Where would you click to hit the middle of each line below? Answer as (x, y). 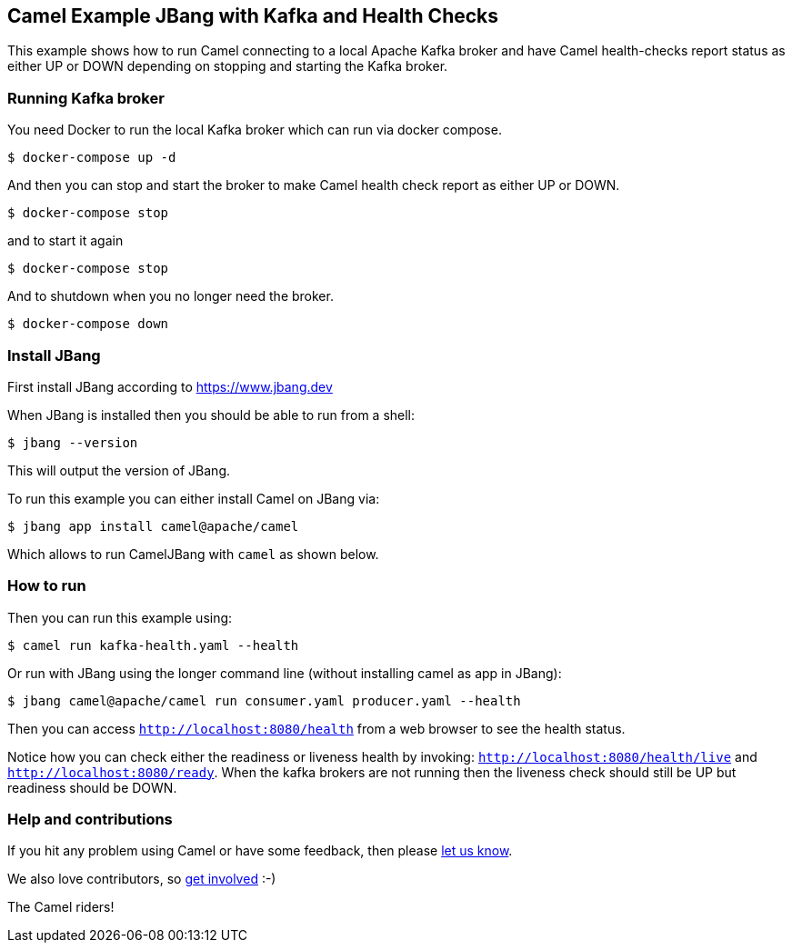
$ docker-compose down (88, 324)
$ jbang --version (73, 442)
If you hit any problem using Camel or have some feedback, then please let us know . (260, 851)
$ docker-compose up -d (92, 158)
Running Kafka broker (86, 98)
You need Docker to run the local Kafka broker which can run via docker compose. (255, 130)
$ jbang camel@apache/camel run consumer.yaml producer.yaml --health (264, 700)
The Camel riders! (61, 907)
